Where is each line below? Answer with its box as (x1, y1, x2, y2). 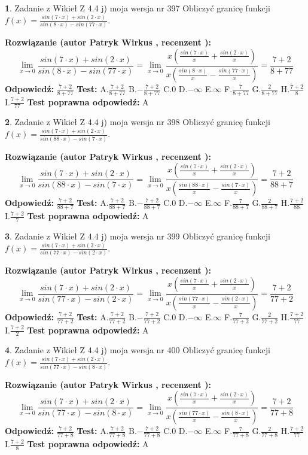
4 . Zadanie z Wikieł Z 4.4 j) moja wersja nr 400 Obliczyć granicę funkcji (5, 344, 270, 356)
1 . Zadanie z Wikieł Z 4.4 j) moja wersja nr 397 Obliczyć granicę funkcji (5, 2, 270, 14)
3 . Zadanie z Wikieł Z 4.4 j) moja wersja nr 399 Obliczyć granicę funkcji (5, 229, 270, 242)
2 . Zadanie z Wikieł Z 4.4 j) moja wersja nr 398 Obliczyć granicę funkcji (5, 116, 270, 128)
